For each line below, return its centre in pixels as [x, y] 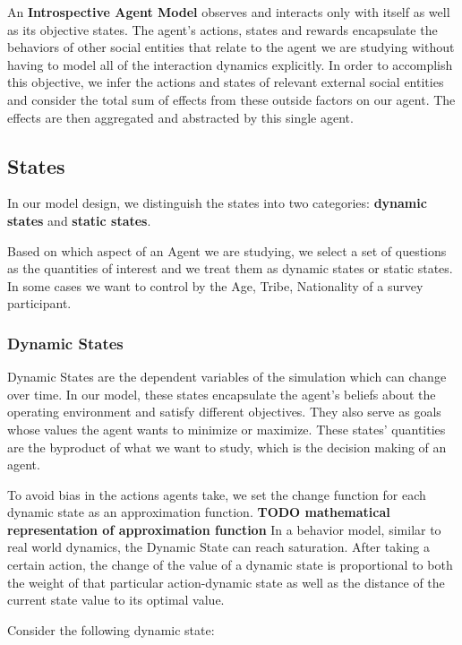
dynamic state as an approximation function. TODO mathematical [199, 512]
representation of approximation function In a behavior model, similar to [224, 529]
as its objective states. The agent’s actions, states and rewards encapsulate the [222, 29]
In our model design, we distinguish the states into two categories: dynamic [217, 203]
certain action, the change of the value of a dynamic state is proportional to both [230, 565]
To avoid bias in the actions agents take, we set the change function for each [217, 494]
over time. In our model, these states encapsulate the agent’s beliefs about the [222, 394]
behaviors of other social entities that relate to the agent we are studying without [231, 47]
